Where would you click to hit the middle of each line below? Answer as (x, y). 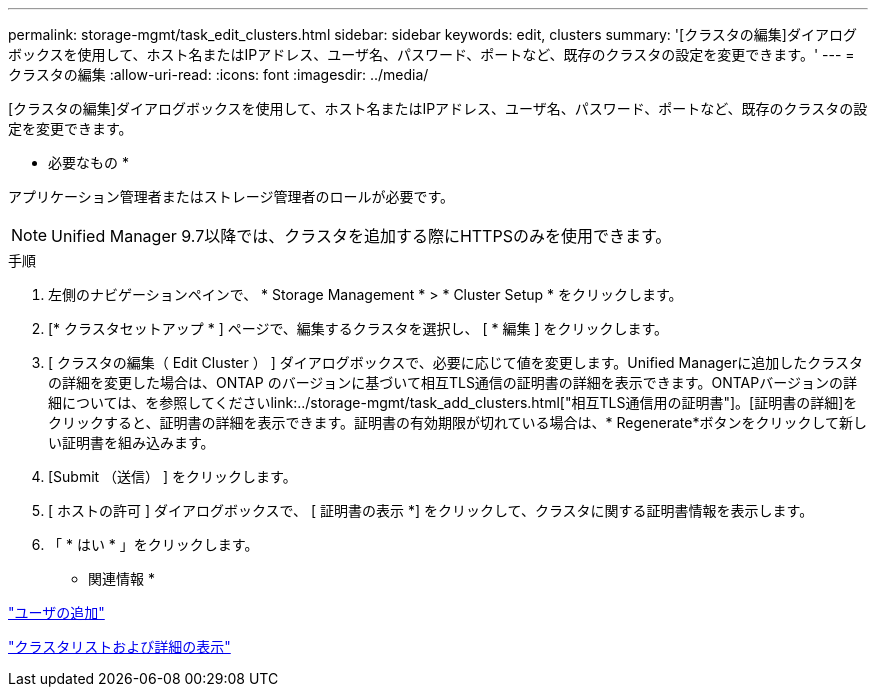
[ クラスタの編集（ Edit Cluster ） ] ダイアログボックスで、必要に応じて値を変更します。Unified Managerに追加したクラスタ (455, 362)
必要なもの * (88, 162)
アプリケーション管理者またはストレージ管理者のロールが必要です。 (231, 196)
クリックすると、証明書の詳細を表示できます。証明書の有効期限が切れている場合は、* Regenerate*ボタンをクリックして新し (458, 422)
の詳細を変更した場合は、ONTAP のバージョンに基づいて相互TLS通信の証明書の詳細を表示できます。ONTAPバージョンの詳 (452, 382)
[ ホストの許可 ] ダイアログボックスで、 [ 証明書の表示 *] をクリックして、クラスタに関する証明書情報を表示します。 (431, 510)
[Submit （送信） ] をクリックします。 (172, 476)
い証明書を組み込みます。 (131, 442)
